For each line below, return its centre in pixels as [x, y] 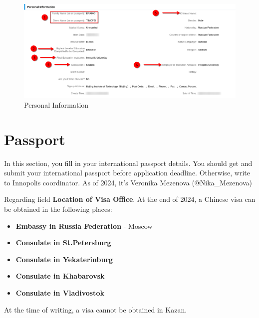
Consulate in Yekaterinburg [64, 259]
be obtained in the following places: [58, 209]
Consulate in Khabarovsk [60, 276]
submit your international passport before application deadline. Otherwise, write [127, 173]
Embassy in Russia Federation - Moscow [84, 226]
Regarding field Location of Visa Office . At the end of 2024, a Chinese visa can [130, 199]
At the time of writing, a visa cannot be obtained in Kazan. [96, 309]
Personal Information [56, 104]
